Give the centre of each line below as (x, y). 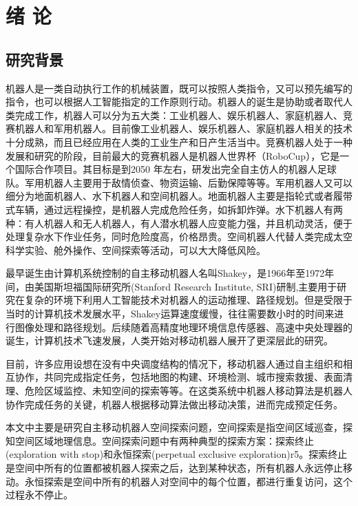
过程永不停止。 (39, 495)
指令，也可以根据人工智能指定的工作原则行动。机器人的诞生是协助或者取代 (174, 102)
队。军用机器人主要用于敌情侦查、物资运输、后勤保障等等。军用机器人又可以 (179, 182)
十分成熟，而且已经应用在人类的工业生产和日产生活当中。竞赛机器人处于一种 (179, 141)
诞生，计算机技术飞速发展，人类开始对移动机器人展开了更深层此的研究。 (169, 340)
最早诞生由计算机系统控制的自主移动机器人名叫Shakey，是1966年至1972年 (170, 273)
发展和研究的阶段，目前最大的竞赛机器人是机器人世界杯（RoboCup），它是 (173, 155)
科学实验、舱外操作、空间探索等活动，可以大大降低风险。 (136, 250)
